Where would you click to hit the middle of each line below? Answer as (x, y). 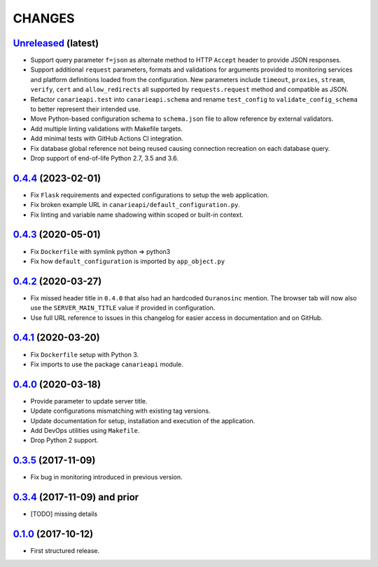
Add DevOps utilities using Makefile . (85, 431)
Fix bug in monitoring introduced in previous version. (107, 477)
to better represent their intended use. (85, 109)
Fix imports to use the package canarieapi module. (107, 364)
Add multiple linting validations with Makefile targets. (107, 128)
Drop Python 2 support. (64, 440)
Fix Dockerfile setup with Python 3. (85, 354)
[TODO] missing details (64, 514)
